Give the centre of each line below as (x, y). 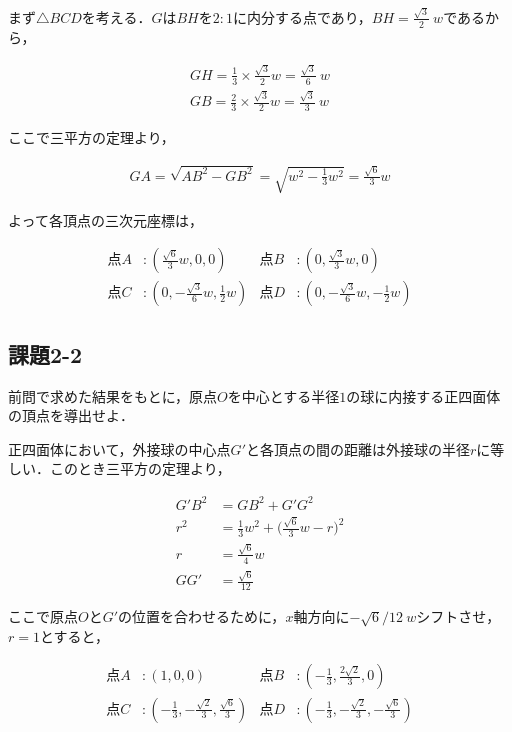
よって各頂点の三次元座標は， (105, 219)
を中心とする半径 (283, 395)
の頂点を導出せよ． (71, 415)
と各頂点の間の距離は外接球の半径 (357, 448)
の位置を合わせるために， (202, 616)
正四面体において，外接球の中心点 (119, 448)
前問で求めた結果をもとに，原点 (113, 395)
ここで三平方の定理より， (91, 137)
